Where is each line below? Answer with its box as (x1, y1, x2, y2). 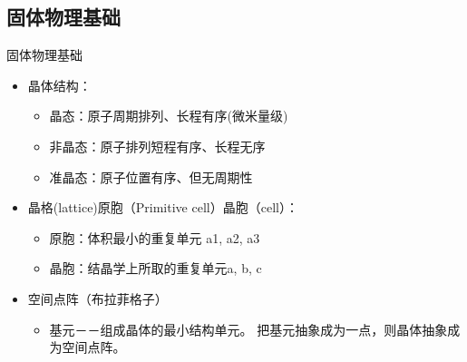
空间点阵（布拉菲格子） (27, 289, 168, 308)
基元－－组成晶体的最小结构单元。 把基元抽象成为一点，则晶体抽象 (49, 319, 448, 338)
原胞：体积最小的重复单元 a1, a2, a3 (49, 228, 260, 247)
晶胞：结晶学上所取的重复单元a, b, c (49, 259, 262, 278)
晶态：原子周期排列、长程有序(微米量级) (49, 106, 288, 125)
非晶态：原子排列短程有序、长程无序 (49, 136, 266, 155)
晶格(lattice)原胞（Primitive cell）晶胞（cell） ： (27, 198, 298, 217)
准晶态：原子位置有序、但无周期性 (49, 167, 253, 186)
